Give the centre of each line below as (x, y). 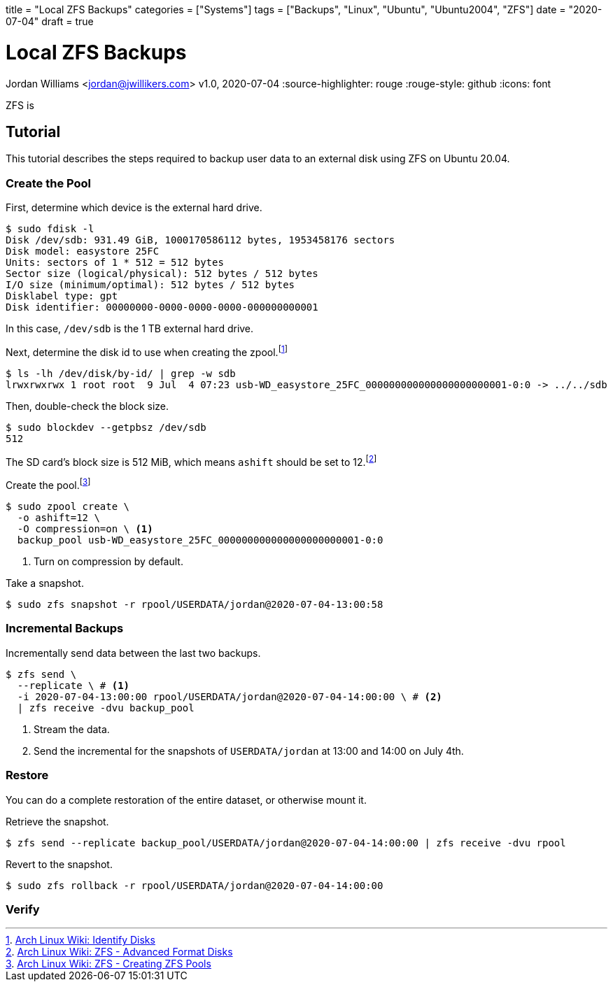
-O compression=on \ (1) (85, 529)
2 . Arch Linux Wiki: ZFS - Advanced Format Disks (119, 952)
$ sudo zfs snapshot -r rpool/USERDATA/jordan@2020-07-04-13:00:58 (195, 605)
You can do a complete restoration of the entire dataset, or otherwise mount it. (186, 800)
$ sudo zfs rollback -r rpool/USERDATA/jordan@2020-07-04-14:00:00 (195, 885)
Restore (27, 775)
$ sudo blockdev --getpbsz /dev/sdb (106, 427)
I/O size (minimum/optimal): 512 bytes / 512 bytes (150, 285)
